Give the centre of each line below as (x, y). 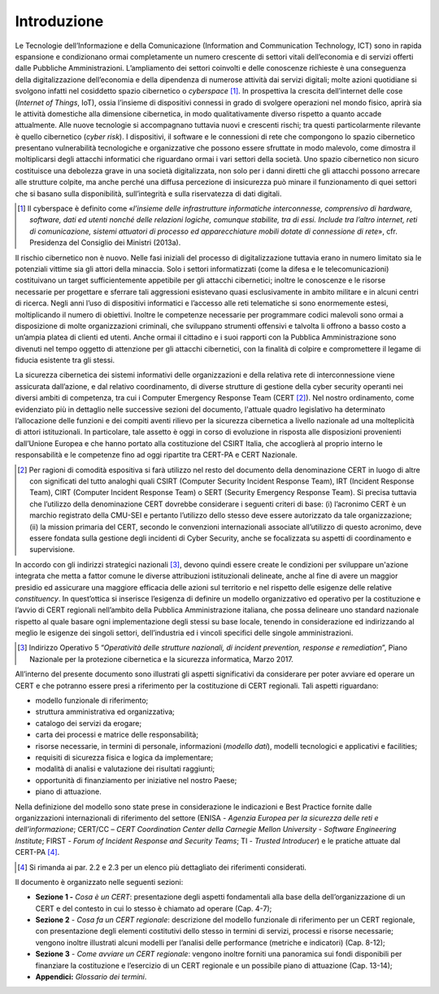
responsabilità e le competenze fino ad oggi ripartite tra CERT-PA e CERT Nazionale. (156, 455)
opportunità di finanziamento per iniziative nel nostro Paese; (136, 780)
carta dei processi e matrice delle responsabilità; (117, 735)
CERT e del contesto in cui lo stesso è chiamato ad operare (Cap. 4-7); (154, 909)
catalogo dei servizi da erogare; (89, 723)
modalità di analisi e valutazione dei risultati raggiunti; (125, 768)
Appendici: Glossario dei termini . (91, 977)
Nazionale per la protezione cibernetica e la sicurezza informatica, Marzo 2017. (162, 659)
